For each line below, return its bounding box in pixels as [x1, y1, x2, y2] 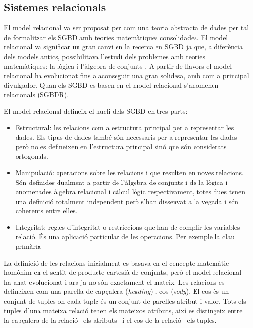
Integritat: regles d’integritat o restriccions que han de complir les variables [15, 222, 240, 232]
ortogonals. [15, 151, 48, 161]
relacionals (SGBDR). [4, 89, 69, 100]
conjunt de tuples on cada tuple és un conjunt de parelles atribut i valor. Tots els [4, 296, 246, 306]
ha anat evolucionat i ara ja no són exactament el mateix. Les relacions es [4, 276, 225, 287]
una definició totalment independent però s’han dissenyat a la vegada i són [15, 196, 239, 206]
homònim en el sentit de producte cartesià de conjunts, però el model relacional [4, 267, 242, 277]
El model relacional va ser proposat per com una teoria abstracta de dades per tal [4, 22, 249, 33]
